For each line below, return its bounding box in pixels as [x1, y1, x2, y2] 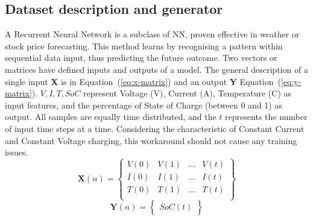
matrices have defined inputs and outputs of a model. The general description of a [5, 63, 308, 75]
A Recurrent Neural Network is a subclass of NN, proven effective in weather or [5, 28, 300, 40]
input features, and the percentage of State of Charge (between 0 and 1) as [5, 98, 282, 111]
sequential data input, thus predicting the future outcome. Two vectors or [5, 51, 277, 64]
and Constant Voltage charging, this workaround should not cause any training [5, 134, 297, 146]
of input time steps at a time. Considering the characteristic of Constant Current [5, 122, 305, 134]
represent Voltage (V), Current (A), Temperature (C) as [83, 87, 292, 99]
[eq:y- [280, 75, 302, 87]
